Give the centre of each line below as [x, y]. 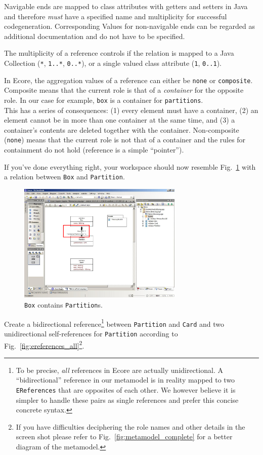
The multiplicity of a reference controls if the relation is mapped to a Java [119, 53]
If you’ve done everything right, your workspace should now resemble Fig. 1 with [130, 166]
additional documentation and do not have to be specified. [95, 36]
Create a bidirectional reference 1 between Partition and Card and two [114, 323]
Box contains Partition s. [63, 304]
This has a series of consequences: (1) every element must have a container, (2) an [131, 110]
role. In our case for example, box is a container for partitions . [104, 100]
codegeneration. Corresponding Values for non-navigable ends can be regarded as [130, 26]
